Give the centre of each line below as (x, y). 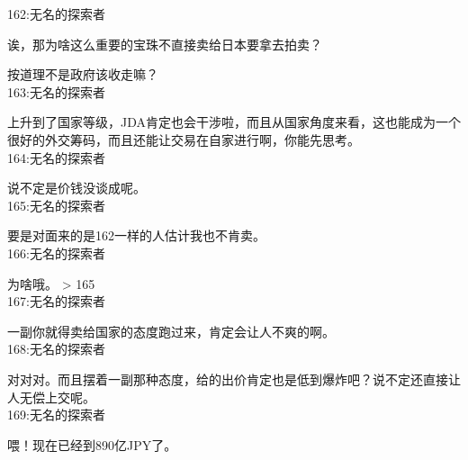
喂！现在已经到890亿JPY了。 (92, 444)
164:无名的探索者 (56, 157)
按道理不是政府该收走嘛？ (83, 74)
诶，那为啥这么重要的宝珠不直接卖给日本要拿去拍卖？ (165, 44)
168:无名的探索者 (56, 349)
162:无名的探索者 (56, 14)
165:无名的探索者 (56, 205)
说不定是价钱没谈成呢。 (76, 188)
